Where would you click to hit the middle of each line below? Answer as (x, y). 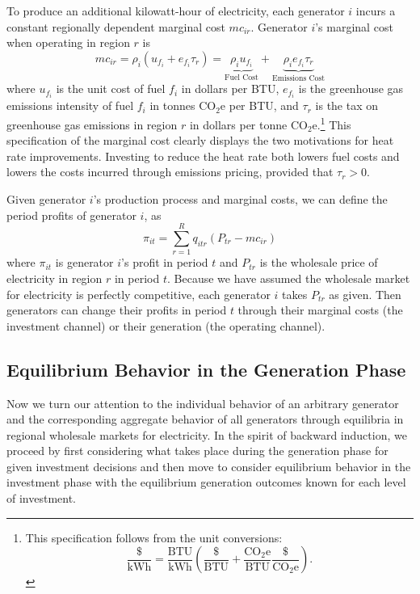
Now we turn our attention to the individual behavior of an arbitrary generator (203, 403)
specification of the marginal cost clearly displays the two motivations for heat (200, 140)
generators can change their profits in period (117, 310)
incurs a (376, 11)
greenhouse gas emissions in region (92, 124)
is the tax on (347, 105)
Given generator (46, 199)
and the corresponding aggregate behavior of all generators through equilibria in (205, 419)
